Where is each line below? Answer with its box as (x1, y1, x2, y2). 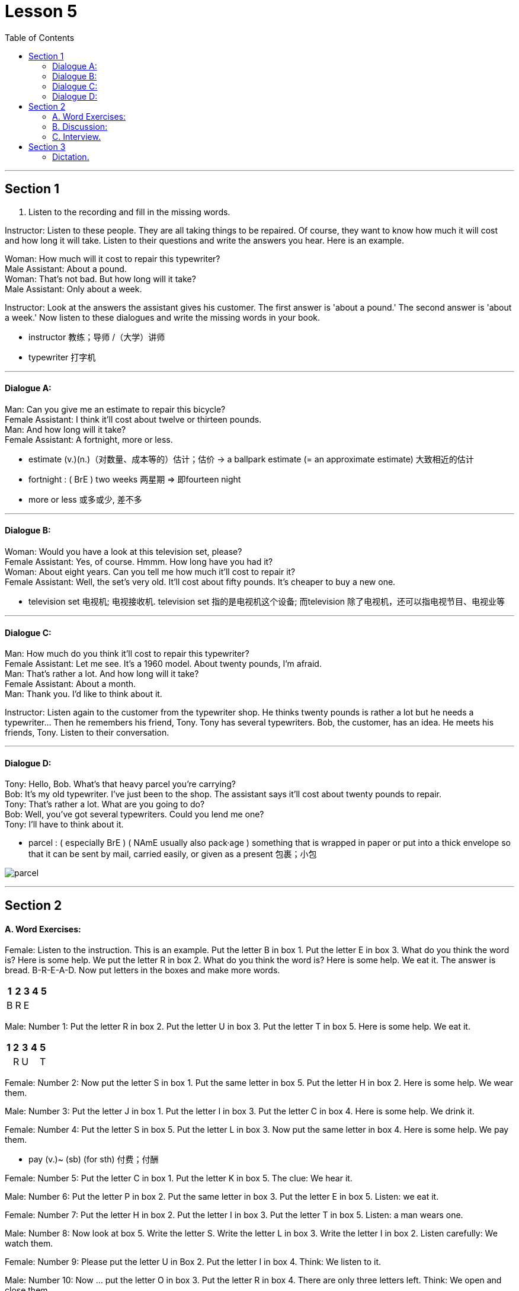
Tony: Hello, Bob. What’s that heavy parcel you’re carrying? (5, 779, 236, 790)
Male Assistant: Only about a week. (5, 283, 142, 294)
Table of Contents (5, 32, 75, 43)
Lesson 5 (5, 1, 78, 21)
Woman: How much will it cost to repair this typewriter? (5, 253, 220, 264)
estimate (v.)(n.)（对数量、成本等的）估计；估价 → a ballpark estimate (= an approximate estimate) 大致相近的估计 (28, 453, 474, 464)
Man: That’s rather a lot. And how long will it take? (5, 669, 199, 679)
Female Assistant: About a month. (5, 679, 136, 689)
